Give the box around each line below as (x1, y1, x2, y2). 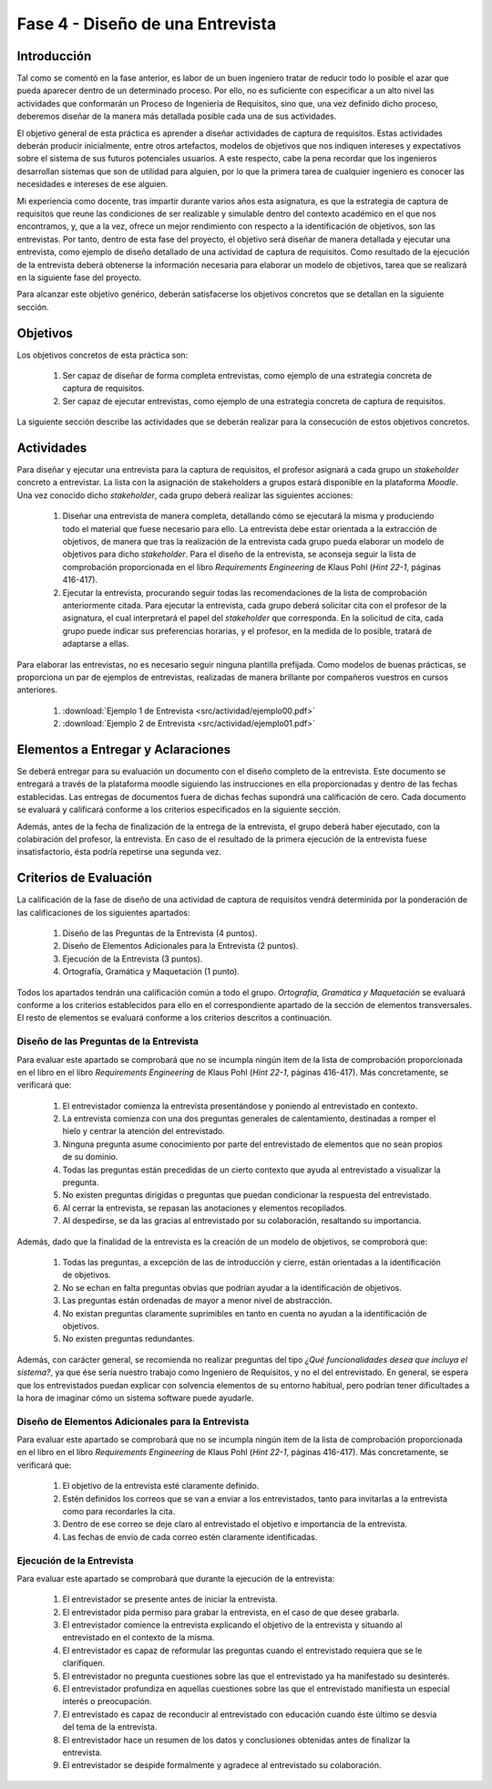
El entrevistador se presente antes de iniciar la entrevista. (62, 1594, 278, 1605)
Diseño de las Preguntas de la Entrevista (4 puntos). (62, 928, 258, 939)
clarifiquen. (62, 1658, 105, 1669)
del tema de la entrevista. (62, 1721, 158, 1732)
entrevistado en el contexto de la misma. (62, 1632, 215, 1643)
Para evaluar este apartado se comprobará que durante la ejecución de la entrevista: (16, 1573, 335, 1584)
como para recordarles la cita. (62, 1506, 176, 1516)
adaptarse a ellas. (62, 639, 129, 650)
